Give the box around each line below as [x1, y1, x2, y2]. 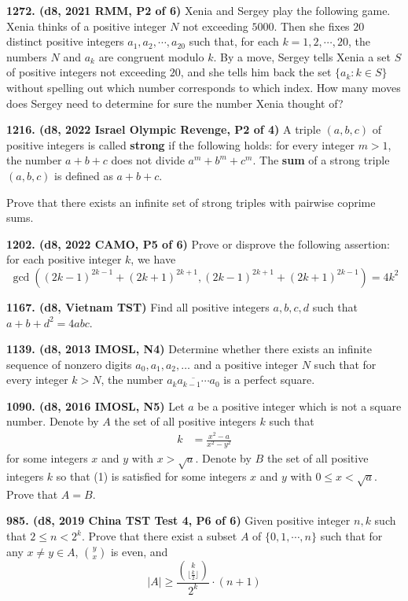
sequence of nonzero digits [6, 356, 132, 372]
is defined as [54, 167, 113, 183]
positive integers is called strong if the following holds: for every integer [6, 136, 355, 153]
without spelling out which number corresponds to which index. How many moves [6, 79, 401, 95]
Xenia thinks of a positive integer [6, 17, 167, 34]
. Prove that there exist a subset [81, 528, 237, 544]
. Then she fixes [274, 17, 350, 34]
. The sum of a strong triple [252, 152, 390, 168]
